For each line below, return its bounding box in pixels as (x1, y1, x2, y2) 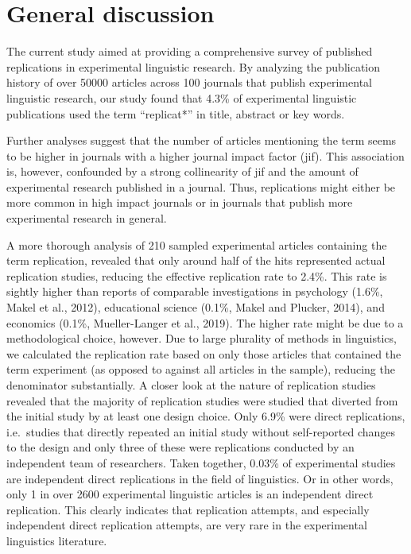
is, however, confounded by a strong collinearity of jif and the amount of (6, 163, 359, 180)
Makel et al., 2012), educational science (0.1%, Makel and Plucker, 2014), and (6, 299, 385, 316)
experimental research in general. (6, 210, 167, 227)
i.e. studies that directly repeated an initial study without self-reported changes (6, 423, 396, 440)
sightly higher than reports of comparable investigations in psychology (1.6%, (6, 283, 383, 300)
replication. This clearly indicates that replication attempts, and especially (6, 501, 370, 517)
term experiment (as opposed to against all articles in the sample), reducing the (6, 361, 395, 378)
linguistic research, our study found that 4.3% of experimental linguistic (6, 89, 357, 106)
